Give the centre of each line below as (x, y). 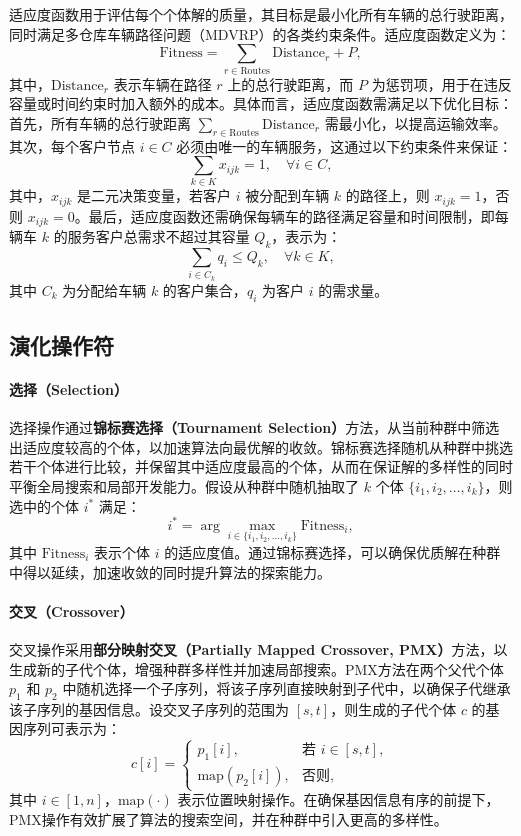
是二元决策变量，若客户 (154, 195)
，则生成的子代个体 (393, 708)
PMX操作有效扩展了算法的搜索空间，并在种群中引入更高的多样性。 (228, 819)
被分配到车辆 (287, 195)
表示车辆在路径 (162, 83)
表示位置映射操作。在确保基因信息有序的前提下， (338, 799)
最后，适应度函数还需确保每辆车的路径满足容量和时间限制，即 (291, 215)
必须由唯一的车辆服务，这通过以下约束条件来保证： (344, 145)
